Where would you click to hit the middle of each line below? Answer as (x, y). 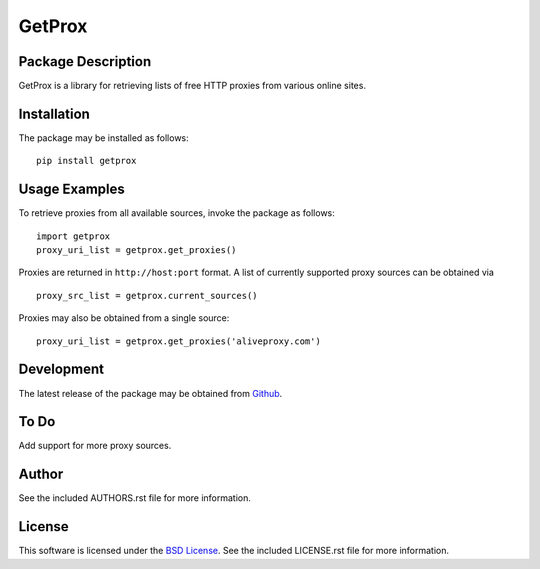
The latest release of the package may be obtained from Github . (150, 393)
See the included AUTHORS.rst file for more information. (135, 498)
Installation (54, 113)
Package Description (85, 61)
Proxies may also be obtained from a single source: (124, 318)
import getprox (73, 236)
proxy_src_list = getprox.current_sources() (147, 295)
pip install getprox (86, 161)
